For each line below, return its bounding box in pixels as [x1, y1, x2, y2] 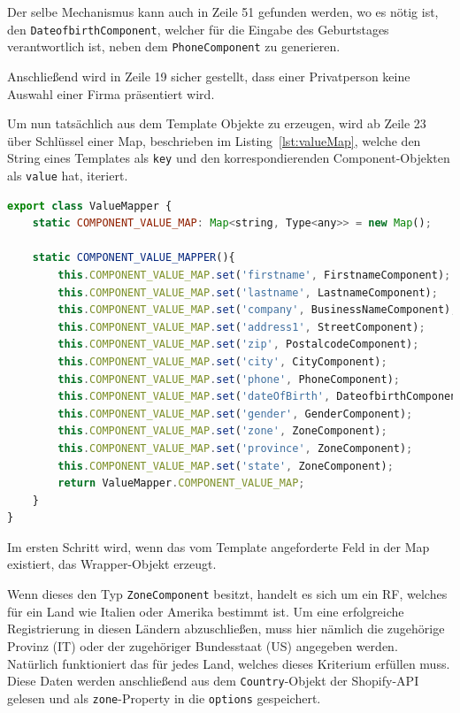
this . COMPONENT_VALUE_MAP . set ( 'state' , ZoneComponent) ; [57, 459, 394, 472]
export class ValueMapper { [7, 199, 172, 212]
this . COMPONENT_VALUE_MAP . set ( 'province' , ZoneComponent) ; [57, 441, 413, 455]
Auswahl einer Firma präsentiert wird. [7, 84, 215, 103]
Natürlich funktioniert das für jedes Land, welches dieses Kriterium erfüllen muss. [7, 654, 450, 672]
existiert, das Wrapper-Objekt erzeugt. [7, 555, 217, 573]
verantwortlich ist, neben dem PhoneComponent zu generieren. [7, 37, 341, 56]
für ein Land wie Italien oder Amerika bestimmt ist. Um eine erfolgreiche [7, 602, 404, 620]
